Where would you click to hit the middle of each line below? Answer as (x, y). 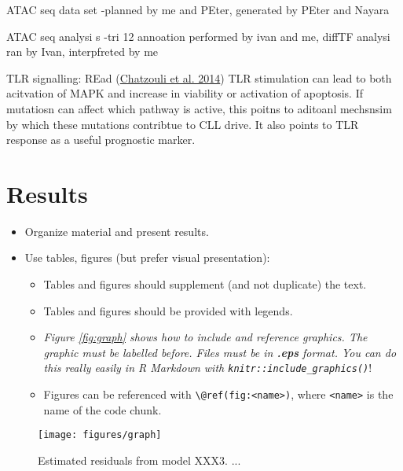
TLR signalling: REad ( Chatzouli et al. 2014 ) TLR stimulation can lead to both (199, 77)
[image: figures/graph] (100, 435)
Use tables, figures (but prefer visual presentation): (147, 258)
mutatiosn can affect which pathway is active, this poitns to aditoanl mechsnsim (199, 108)
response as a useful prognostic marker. (101, 140)
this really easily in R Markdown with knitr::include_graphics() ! (208, 368)
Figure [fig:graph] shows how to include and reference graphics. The (205, 337)
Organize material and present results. (117, 231)
